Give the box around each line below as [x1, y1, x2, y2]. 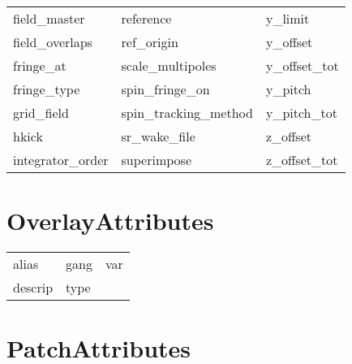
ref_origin [121, 32, 178, 51]
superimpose [121, 150, 191, 169]
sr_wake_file [121, 127, 195, 145]
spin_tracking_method [121, 103, 253, 122]
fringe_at [13, 56, 67, 75]
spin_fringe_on [121, 80, 210, 98]
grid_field [13, 103, 69, 122]
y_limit [265, 9, 310, 28]
